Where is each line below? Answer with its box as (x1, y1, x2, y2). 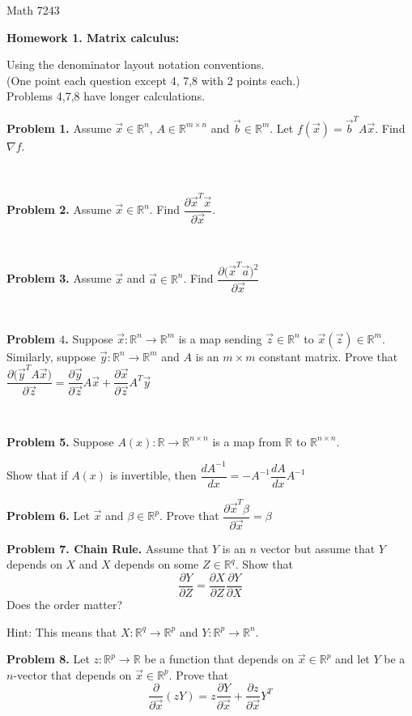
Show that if (6, 467, 68, 484)
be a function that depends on (144, 650, 295, 667)
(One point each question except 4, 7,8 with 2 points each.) (6, 71, 300, 88)
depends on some (114, 556, 199, 573)
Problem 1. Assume (6, 119, 112, 136)
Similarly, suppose (6, 347, 96, 364)
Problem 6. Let (6, 507, 90, 524)
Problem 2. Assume (6, 201, 112, 218)
